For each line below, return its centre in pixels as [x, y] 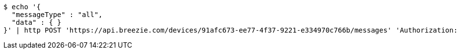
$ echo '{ [22, 7]
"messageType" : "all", [57, 15]
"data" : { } [36, 22]
